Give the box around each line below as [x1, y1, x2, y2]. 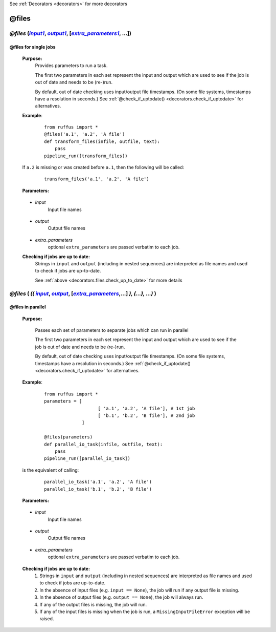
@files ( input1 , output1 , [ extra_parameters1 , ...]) [9, 30, 131, 37]
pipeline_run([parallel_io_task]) [44, 456, 130, 461]
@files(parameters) [44, 434, 93, 440]
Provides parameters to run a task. [35, 62, 108, 69]
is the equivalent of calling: [22, 467, 79, 473]
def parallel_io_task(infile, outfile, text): [44, 441, 163, 447]
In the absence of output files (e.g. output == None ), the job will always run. [39, 594, 203, 600]
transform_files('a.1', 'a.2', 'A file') [44, 176, 149, 182]
